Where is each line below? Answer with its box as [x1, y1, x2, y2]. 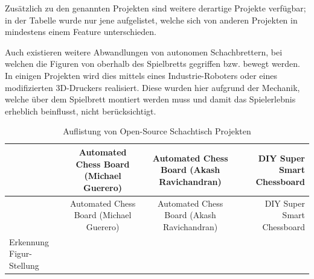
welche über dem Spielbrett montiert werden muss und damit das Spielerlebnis [5, 93, 296, 105]
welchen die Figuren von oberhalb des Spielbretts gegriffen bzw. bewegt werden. [5, 57, 300, 70]
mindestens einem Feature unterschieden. [5, 25, 156, 38]
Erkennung [9, 235, 49, 248]
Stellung [9, 259, 39, 271]
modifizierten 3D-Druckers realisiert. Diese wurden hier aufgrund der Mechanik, [5, 81, 300, 93]
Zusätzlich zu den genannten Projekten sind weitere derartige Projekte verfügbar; [5, 2, 306, 14]
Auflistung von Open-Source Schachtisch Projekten [63, 125, 251, 137]
